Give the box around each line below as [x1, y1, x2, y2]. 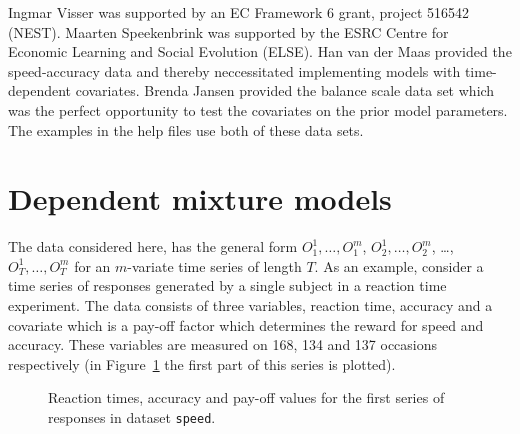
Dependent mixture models [8, 178, 392, 219]
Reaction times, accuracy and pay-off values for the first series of [48, 387, 445, 408]
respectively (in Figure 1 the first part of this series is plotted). [8, 353, 396, 374]
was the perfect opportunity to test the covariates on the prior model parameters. [8, 99, 508, 120]
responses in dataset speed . [48, 407, 216, 428]
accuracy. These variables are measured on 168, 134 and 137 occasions [8, 334, 438, 355]
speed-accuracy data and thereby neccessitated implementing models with [8, 60, 461, 81]
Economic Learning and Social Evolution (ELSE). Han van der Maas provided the [8, 41, 512, 62]
